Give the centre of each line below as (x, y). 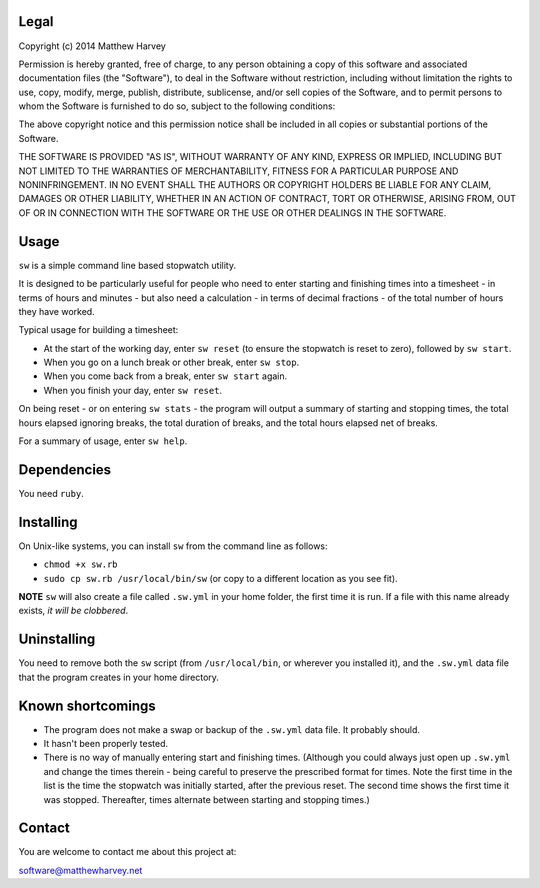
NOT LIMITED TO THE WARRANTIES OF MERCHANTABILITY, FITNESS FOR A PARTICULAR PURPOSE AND (238, 171)
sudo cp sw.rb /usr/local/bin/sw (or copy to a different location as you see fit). (221, 578)
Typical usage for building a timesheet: (98, 330)
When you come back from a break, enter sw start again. (165, 376)
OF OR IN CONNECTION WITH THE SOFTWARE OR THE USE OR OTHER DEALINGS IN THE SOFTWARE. (232, 212)
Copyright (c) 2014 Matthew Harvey (92, 46)
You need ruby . (51, 493)
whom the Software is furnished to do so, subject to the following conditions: (177, 106)
